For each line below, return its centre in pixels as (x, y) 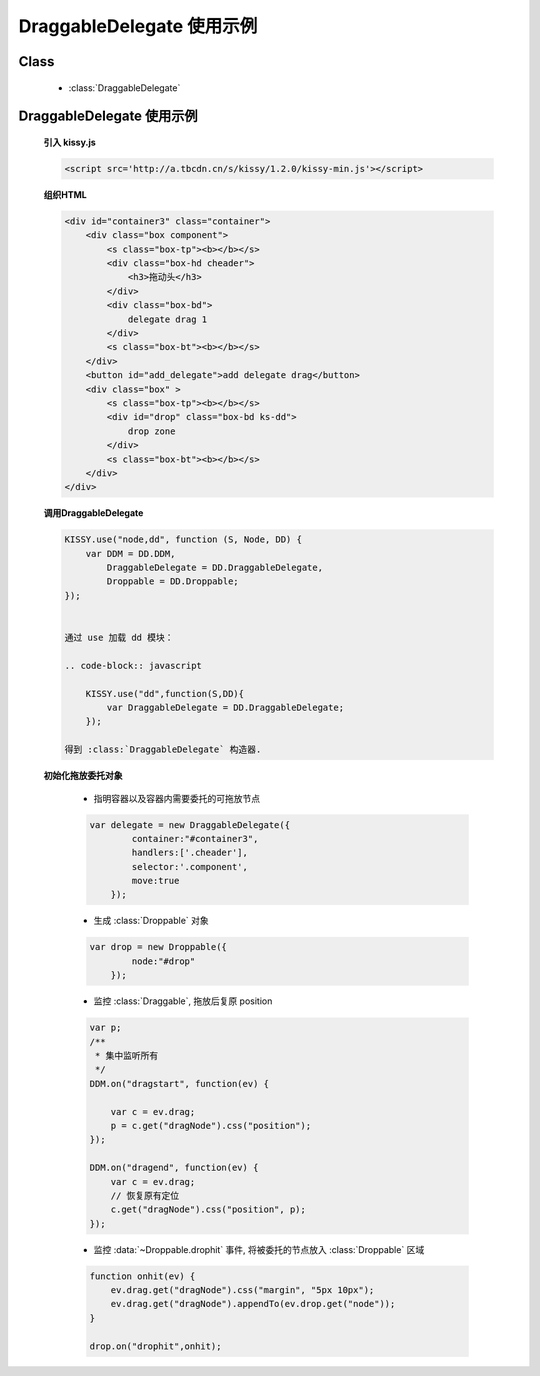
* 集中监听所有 (127, 1055)
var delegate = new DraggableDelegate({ (189, 824)
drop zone (151, 431)
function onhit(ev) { (142, 1276)
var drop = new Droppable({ (158, 947)
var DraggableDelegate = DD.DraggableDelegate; (225, 707)
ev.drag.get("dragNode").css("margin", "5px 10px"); (242, 1290)
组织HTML (65, 194)
